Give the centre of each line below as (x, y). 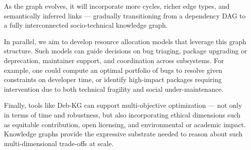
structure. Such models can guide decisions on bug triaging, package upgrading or (125, 51)
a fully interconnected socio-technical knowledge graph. (86, 25)
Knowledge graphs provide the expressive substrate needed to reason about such (123, 134)
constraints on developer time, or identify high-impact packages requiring (113, 79)
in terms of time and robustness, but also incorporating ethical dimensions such (122, 114)
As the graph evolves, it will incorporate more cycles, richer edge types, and (117, 6)
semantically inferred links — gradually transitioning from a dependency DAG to (125, 15)
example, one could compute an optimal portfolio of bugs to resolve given (113, 70)
